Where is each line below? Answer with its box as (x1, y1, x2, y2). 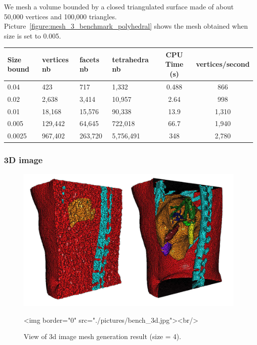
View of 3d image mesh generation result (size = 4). (24, 331, 181, 342)
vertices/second (196, 59, 250, 69)
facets (79, 54, 99, 64)
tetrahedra (112, 54, 149, 64)
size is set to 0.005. (4, 30, 61, 41)
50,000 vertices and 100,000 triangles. (4, 11, 117, 21)
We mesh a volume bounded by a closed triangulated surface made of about (4, 1, 234, 11)
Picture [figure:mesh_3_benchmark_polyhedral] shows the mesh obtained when (4, 21, 248, 31)
